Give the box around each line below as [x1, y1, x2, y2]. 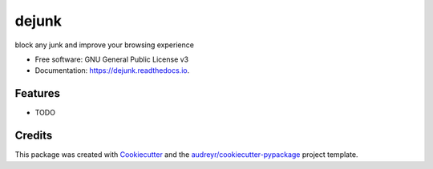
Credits [14, 129, 53, 143]
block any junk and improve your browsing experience [14, 40, 194, 50]
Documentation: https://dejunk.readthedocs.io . [34, 66, 190, 75]
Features [14, 87, 60, 100]
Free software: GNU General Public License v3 [34, 54, 189, 64]
